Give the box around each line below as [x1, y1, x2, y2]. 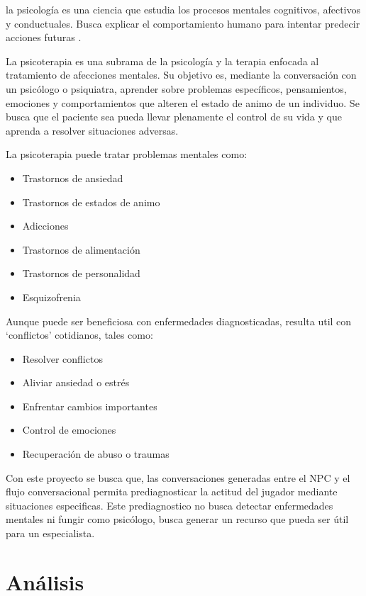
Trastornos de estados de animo [22, 194, 160, 209]
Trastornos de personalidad [22, 266, 140, 281]
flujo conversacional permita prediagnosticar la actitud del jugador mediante [6, 484, 338, 499]
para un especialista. [6, 526, 95, 541]
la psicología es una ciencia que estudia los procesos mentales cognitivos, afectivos [6, 2, 360, 16]
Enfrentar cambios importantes [22, 398, 157, 413]
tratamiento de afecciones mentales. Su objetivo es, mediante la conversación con [6, 67, 357, 82]
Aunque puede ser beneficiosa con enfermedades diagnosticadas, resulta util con [6, 313, 352, 328]
